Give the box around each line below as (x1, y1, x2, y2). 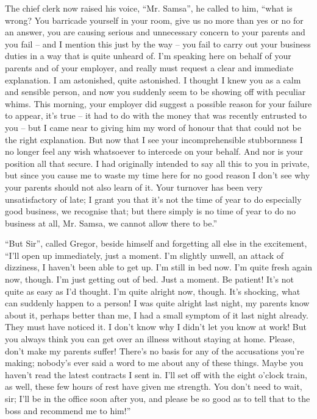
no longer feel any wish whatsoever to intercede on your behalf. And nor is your (5, 145, 303, 158)
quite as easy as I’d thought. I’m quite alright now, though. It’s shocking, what (5, 284, 301, 297)
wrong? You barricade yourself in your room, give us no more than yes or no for (5, 13, 304, 26)
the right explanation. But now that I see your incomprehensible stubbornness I (5, 133, 303, 146)
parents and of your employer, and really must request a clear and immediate (5, 61, 294, 74)
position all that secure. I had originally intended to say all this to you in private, (5, 157, 310, 169)
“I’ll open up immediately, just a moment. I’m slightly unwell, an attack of (5, 248, 284, 261)
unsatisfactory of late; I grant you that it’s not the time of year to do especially (5, 192, 302, 205)
